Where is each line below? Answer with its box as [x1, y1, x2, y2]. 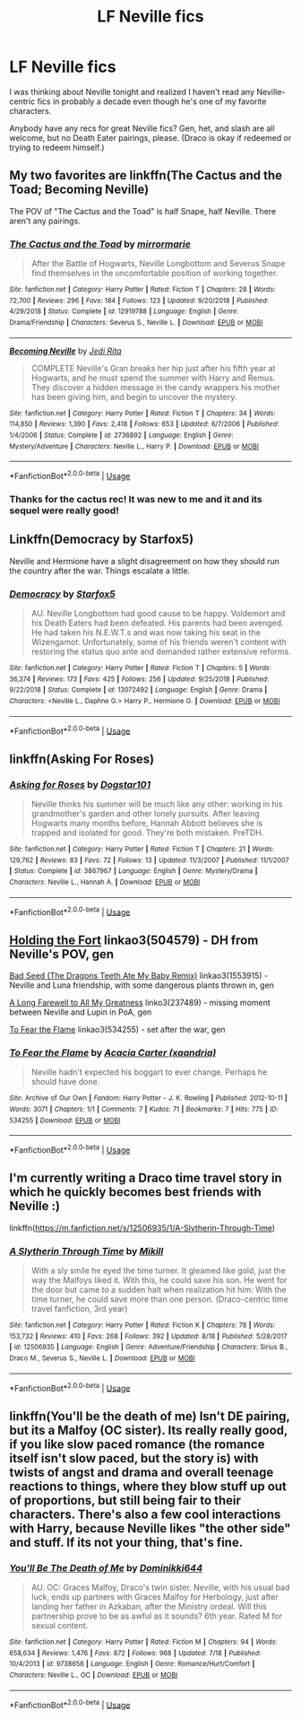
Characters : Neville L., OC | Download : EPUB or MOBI [9, 1671, 178, 1680]
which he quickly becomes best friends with [9, 1184, 262, 1200]
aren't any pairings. [9, 215, 81, 226]
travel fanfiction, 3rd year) [30, 1304, 128, 1314]
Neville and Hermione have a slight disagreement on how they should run [9, 555, 280, 566]
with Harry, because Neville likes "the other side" [9, 1521, 291, 1536]
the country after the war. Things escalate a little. [9, 565, 191, 576]
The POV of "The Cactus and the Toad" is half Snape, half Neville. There [9, 205, 276, 216]
